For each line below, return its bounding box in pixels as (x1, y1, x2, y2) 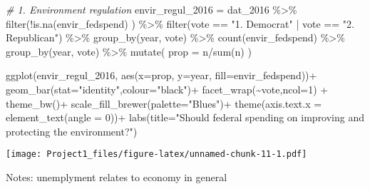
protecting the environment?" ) (6, 123, 138, 138)
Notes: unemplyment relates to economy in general (6, 170, 227, 184)
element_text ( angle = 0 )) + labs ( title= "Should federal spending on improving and (6, 110, 365, 125)
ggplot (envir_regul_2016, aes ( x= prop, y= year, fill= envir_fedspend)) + (6, 68, 317, 83)
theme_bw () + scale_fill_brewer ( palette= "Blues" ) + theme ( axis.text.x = (6, 96, 322, 111)
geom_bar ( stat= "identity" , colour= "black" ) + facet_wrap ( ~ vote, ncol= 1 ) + (6, 81, 329, 96)
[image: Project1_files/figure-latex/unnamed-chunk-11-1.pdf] (6, 149, 307, 160)
